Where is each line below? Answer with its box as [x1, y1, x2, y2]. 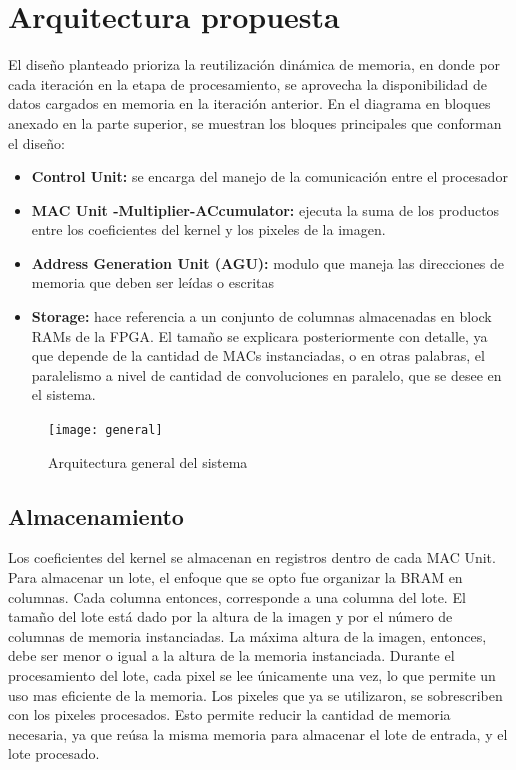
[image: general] [48, 423, 163, 438]
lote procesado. [8, 743, 100, 764]
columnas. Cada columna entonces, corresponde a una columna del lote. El [8, 586, 466, 607]
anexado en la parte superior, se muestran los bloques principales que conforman [8, 112, 502, 133]
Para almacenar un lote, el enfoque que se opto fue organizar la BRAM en [8, 567, 463, 588]
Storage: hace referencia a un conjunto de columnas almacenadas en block [31, 306, 492, 327]
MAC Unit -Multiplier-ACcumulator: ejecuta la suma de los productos [31, 199, 500, 220]
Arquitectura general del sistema [48, 451, 248, 472]
